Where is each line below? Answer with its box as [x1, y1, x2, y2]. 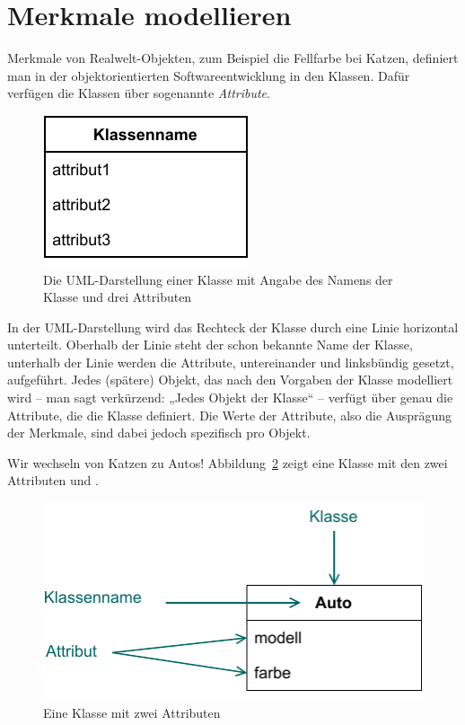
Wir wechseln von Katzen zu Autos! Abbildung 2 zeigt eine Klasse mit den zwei [7, 453, 448, 472]
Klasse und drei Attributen [43, 287, 192, 306]
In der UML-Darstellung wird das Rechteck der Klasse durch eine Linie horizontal [7, 317, 459, 336]
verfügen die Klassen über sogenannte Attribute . [7, 84, 270, 102]
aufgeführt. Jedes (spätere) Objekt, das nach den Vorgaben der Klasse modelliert [7, 370, 453, 389]
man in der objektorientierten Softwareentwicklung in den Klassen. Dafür [7, 66, 410, 84]
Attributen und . [7, 471, 99, 490]
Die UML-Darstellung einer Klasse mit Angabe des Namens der [43, 270, 393, 288]
